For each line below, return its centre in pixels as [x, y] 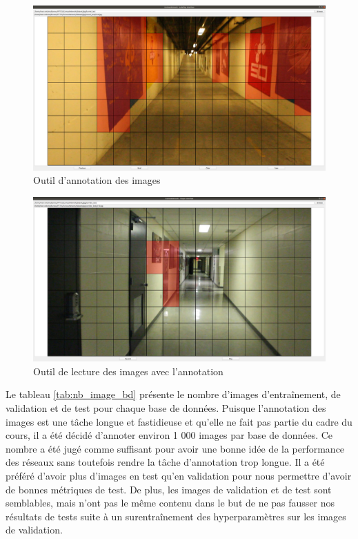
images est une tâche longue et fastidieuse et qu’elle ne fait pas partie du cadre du [179, 421]
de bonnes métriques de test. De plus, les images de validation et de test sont [169, 489]
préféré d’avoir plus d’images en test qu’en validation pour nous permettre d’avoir [179, 475]
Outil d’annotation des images [97, 180]
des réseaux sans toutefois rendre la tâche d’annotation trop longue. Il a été [165, 462]
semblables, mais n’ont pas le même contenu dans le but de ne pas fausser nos [170, 503]
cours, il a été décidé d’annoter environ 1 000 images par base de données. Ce [169, 435]
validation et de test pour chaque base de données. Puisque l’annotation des [166, 407]
